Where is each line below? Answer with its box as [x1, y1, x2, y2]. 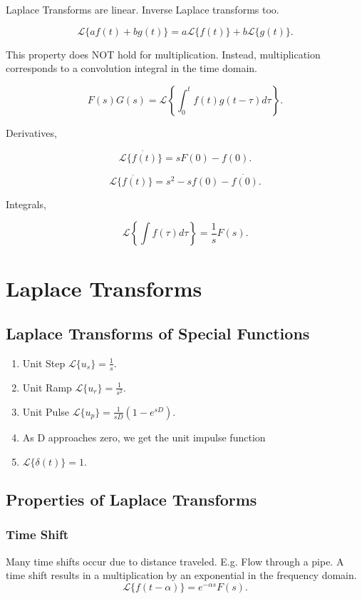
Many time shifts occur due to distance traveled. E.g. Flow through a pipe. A [6, 553, 344, 568]
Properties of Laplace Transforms [6, 488, 257, 510]
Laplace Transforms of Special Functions [6, 322, 310, 344]
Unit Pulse [22, 404, 70, 419]
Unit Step [22, 355, 66, 370]
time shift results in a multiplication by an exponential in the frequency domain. [6, 568, 357, 583]
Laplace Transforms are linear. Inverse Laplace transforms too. [6, 2, 279, 16]
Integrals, [6, 196, 46, 211]
